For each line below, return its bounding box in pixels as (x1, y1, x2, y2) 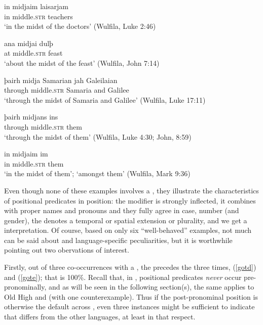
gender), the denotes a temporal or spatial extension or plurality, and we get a (4, 215, 247, 225)
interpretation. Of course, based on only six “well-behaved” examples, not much (4, 225, 252, 235)
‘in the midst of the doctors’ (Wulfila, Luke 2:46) (4, 21, 156, 31)
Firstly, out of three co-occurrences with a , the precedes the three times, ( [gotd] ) (4, 262, 256, 272)
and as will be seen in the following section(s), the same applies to (48, 281, 254, 292)
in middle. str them (4, 158, 64, 169)
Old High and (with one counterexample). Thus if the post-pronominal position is (4, 291, 258, 302)
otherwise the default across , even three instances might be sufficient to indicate (4, 301, 255, 312)
